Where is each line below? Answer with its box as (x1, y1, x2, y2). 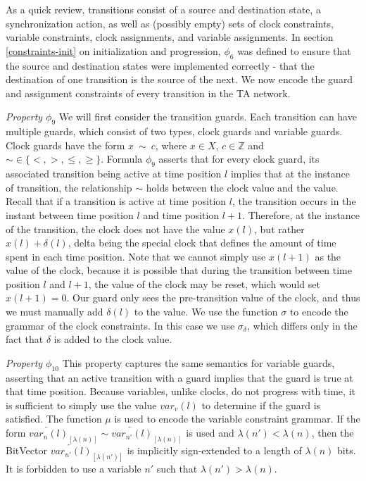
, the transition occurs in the (232, 194, 356, 208)
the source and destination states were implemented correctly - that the (6, 58, 315, 73)
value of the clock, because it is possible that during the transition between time (6, 263, 353, 277)
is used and (186, 425, 234, 440)
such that (156, 461, 198, 476)
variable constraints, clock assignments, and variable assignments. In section (6, 30, 334, 44)
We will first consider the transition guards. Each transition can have (58, 109, 357, 124)
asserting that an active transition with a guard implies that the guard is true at (6, 370, 353, 385)
